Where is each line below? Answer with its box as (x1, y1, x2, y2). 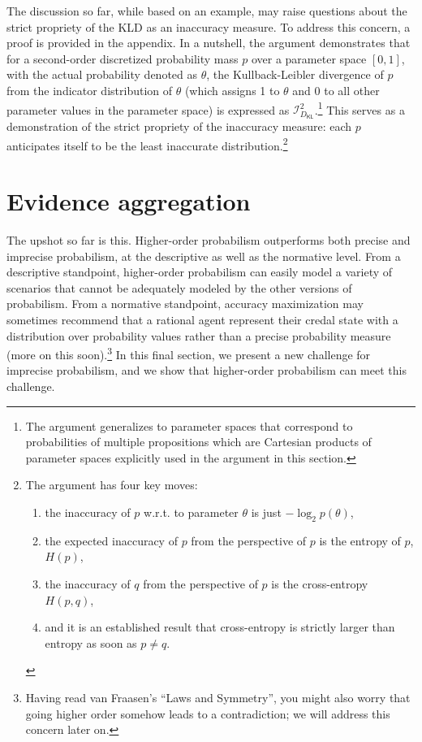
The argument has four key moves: (25, 476, 198, 493)
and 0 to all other (292, 81, 380, 98)
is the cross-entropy (271, 575, 368, 592)
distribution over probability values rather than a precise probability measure (6, 327, 391, 344)
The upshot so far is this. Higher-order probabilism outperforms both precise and (6, 232, 411, 249)
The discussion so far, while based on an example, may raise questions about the (6, 2, 407, 19)
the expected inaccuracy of (45, 532, 178, 549)
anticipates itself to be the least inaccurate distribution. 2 (6, 134, 288, 154)
